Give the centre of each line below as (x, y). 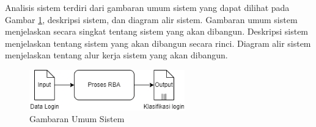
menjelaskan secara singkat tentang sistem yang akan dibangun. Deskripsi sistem (157, 31)
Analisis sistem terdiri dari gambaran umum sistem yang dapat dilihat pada (147, 7)
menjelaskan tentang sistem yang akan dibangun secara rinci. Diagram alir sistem (158, 43)
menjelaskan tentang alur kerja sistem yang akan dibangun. (116, 55)
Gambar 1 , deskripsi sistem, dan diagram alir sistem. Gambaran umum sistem (151, 19)
